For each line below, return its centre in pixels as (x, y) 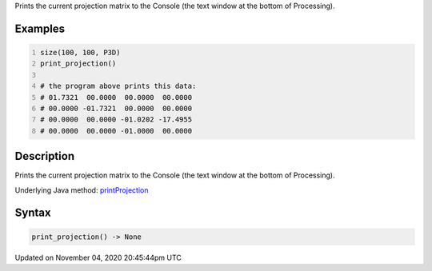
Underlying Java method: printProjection (82, 190)
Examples (40, 28)
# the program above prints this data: (118, 86)
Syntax (33, 213)
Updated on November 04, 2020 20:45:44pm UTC (98, 257)
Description (45, 156)
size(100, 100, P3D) (80, 52)
